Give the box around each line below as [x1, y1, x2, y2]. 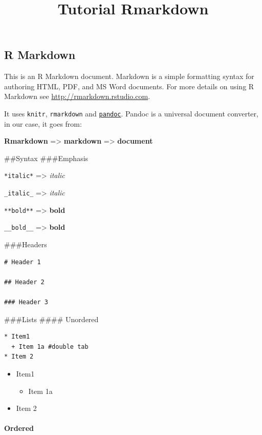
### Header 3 [4, 299, 48, 306]
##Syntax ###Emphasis [4, 152, 89, 163]
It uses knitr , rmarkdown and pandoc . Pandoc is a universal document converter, [4, 108, 258, 118]
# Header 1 [4, 258, 41, 266]
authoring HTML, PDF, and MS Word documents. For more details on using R [4, 81, 254, 91]
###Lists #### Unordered [4, 313, 99, 324]
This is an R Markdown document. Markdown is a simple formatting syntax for [4, 71, 254, 82]
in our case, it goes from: [4, 118, 82, 129]
